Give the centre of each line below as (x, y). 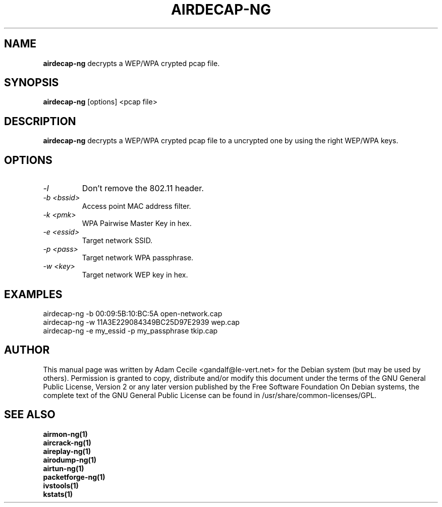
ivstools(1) (61, 485)
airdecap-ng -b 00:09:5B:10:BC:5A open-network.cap (133, 313)
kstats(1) (58, 494)
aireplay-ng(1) (67, 451)
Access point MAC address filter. (136, 206)
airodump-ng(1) (70, 460)
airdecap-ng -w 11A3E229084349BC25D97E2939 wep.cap (141, 322)
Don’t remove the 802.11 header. (143, 188)
